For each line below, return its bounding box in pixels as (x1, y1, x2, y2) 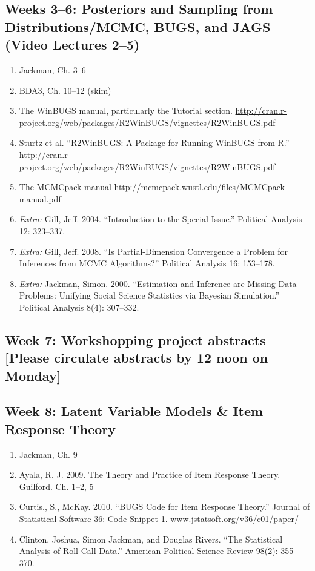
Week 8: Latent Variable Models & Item (5, 401, 264, 420)
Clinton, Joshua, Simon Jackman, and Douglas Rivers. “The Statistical (19, 532, 283, 545)
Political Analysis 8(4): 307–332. (19, 300, 139, 313)
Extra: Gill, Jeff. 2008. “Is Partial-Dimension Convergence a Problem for (19, 245, 288, 257)
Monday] (5, 366, 61, 385)
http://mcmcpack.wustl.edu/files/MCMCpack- (114, 180, 288, 193)
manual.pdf (19, 192, 61, 205)
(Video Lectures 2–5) (5, 35, 140, 54)
